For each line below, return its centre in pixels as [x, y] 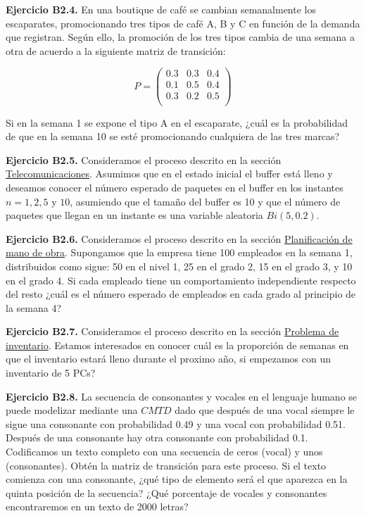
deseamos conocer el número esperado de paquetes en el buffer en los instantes [175, 187]
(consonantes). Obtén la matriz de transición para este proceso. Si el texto [166, 465]
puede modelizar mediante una [72, 410]
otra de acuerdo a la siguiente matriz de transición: [116, 50]
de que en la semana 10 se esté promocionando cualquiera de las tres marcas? [173, 136]
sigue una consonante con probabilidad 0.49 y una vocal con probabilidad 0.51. [176, 423]
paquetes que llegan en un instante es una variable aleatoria [134, 215]
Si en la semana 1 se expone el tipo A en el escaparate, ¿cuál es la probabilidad [177, 122]
